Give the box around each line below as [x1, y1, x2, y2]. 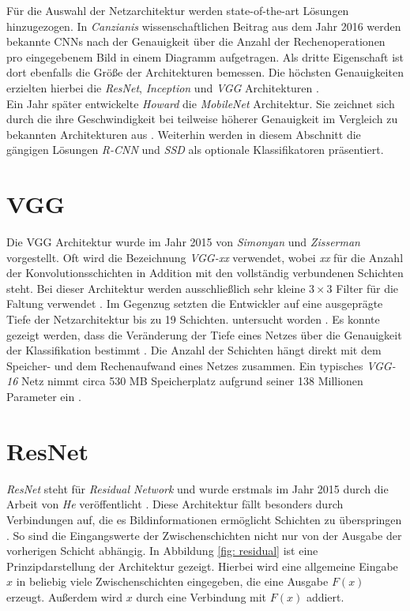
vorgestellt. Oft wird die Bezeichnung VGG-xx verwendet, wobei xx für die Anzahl [6, 249, 404, 265]
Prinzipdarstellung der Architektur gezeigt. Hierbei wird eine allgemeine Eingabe [6, 557, 398, 574]
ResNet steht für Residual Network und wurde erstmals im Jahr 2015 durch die [6, 480, 389, 497]
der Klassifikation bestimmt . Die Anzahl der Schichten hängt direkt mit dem [6, 342, 382, 358]
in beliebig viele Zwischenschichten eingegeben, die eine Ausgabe [16, 573, 329, 590]
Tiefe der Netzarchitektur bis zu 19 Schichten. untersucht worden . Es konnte [6, 311, 380, 328]
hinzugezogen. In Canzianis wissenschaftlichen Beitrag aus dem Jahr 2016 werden [6, 17, 401, 34]
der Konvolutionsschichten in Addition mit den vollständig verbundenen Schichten [6, 264, 404, 281]
